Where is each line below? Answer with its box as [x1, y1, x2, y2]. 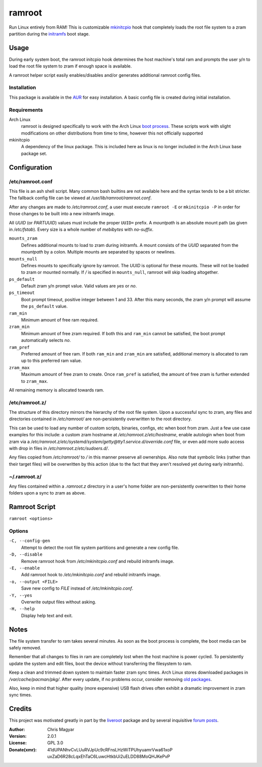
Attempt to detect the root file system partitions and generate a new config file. [21, 545, 180, 550]
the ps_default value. [21, 304, 68, 309]
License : [9, 740, 27, 746]
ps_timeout [9, 290, 35, 296]
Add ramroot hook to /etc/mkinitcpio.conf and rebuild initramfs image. [21, 572, 161, 578]
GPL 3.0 [47, 740, 64, 746]
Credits [9, 705, 32, 713]
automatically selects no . [21, 338, 71, 343]
